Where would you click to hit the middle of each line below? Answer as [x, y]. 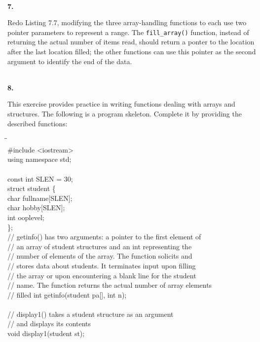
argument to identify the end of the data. [70, 61]
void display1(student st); [46, 333]
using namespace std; [39, 159]
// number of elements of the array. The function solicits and [100, 256]
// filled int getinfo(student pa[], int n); [67, 294]
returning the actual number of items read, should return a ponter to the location [131, 42]
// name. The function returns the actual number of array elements [110, 285]
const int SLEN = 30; [40, 178]
